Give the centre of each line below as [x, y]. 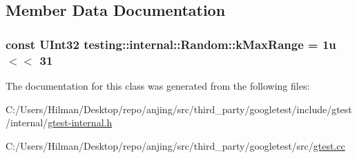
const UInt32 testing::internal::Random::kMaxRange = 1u [171, 44]
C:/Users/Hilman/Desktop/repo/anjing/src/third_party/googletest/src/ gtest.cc [175, 145]
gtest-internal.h [80, 122]
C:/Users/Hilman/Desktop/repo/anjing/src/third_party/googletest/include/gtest [179, 109]
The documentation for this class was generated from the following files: [158, 85]
